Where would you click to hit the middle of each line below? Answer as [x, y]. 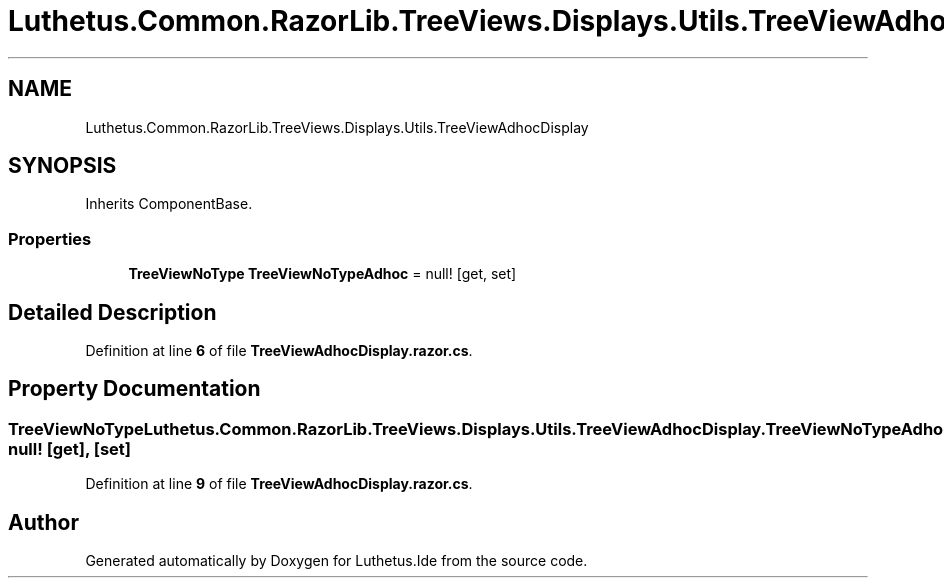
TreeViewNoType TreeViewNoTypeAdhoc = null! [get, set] [322, 274]
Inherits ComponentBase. [169, 204]
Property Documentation [134, 389]
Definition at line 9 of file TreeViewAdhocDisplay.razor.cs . [279, 484]
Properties [50, 238]
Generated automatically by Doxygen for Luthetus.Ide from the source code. [336, 561]
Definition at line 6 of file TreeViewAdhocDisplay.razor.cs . [279, 351]
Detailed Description [112, 312]
